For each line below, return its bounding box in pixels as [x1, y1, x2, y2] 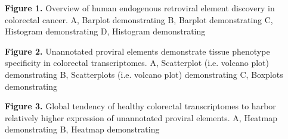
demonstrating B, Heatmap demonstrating [5, 123, 160, 135]
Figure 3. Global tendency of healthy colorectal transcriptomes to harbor [5, 100, 276, 112]
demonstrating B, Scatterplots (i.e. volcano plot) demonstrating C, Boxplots [5, 68, 283, 80]
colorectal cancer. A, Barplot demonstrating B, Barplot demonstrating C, [5, 13, 273, 26]
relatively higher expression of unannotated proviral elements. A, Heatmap [5, 111, 278, 124]
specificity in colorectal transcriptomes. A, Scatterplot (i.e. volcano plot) [5, 56, 269, 69]
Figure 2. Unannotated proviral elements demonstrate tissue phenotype [5, 45, 270, 57]
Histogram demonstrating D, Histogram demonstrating [5, 25, 206, 37]
